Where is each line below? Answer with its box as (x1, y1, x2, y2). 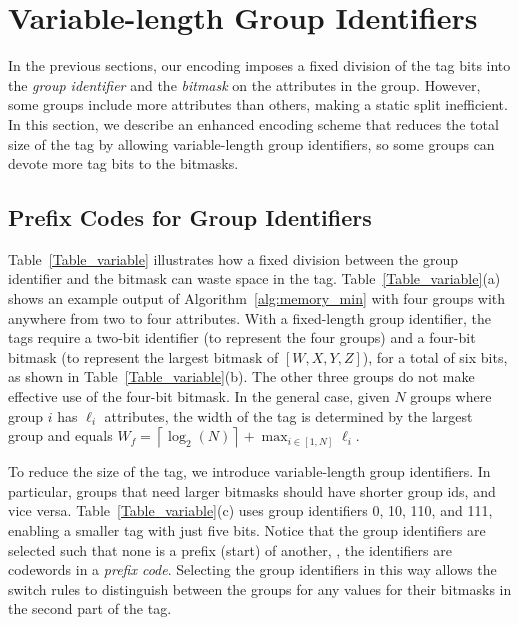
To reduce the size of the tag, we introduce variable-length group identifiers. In (8, 461, 491, 482)
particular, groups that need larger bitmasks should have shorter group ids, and (8, 480, 496, 501)
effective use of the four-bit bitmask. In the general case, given (8, 386, 390, 407)
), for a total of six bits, (362, 346, 508, 367)
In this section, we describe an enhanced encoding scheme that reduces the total (8, 113, 499, 134)
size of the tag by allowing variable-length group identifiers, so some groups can (8, 133, 495, 154)
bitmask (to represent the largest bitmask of (8, 346, 279, 367)
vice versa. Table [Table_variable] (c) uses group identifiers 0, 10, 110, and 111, (8, 500, 493, 521)
